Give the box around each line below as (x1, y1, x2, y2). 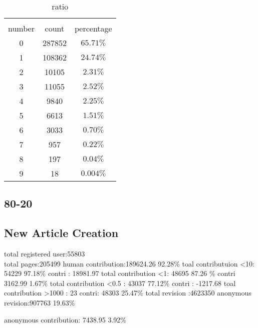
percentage (74, 22, 112, 34)
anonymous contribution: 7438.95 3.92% (4, 314, 126, 324)
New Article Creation (4, 225, 119, 240)
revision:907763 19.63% (4, 297, 75, 307)
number (8, 22, 35, 34)
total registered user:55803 (4, 248, 85, 258)
